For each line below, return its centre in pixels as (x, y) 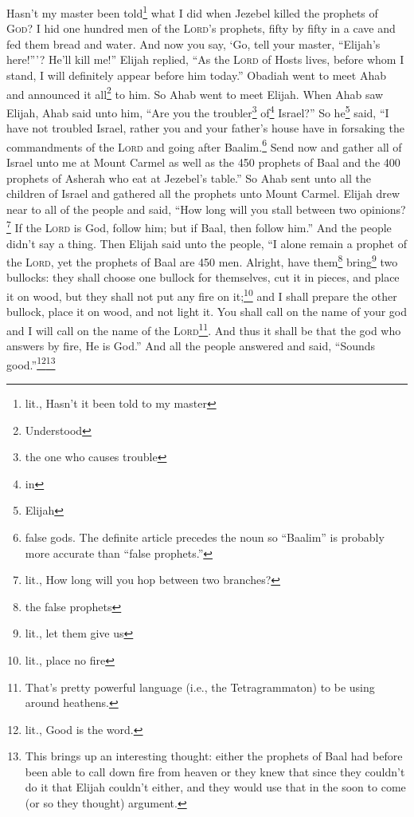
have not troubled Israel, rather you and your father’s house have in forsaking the (205, 128)
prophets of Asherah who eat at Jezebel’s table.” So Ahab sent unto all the (189, 178)
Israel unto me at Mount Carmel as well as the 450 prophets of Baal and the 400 (203, 162)
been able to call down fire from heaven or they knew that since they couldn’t (215, 771)
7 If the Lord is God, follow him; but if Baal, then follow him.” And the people (199, 226)
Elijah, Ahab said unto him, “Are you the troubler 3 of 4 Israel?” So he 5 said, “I (198, 111)
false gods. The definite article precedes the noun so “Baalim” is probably (205, 537)
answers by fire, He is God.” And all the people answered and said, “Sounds (191, 346)
